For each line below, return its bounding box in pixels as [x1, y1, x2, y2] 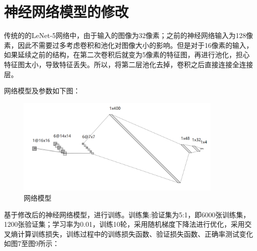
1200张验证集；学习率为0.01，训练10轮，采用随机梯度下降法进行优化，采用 [4, 219, 245, 229]
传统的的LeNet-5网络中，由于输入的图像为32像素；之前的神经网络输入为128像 [4, 30, 253, 41]
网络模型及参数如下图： [4, 85, 80, 96]
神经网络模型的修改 [4, 1, 129, 22]
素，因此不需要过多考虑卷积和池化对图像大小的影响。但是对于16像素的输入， [4, 40, 253, 50]
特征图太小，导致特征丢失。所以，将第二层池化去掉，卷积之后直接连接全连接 [4, 59, 253, 69]
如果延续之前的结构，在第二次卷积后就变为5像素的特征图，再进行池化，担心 [4, 49, 250, 60]
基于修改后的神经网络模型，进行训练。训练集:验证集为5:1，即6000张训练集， [4, 209, 250, 219]
